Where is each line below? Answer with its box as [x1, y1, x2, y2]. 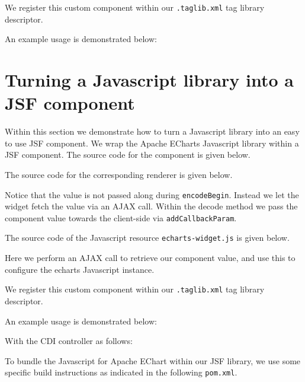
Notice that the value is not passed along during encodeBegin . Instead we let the [5, 188, 299, 200]
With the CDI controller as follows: [5, 335, 133, 347]
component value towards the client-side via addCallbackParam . [5, 211, 237, 224]
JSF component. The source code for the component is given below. [5, 148, 251, 161]
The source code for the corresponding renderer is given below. [5, 168, 233, 180]
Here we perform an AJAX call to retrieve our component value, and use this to [5, 252, 296, 264]
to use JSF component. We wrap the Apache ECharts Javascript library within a [5, 136, 299, 149]
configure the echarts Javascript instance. [5, 263, 155, 275]
